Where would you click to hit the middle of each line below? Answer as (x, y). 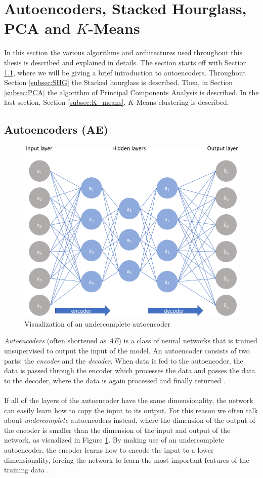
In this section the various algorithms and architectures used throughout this (123, 52)
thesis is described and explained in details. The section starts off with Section (126, 62)
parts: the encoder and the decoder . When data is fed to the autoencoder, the (124, 360)
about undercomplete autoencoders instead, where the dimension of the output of (130, 420)
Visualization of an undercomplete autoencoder (97, 323)
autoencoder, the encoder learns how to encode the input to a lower (109, 450)
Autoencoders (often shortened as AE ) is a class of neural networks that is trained (131, 341)
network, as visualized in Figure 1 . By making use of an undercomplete (114, 440)
